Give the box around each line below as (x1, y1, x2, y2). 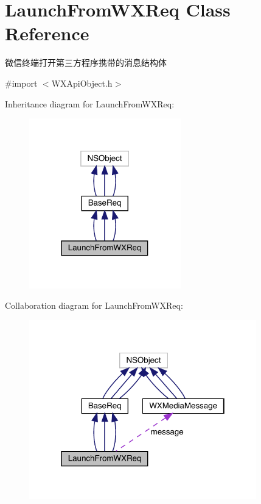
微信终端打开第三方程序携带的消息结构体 (5, 56, 167, 69)
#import (5, 76, 38, 89)
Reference (5, 21, 89, 46)
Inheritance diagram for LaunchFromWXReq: (5, 97, 175, 110)
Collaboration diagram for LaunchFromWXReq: (5, 299, 183, 312)
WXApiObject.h (51, 76, 113, 89)
